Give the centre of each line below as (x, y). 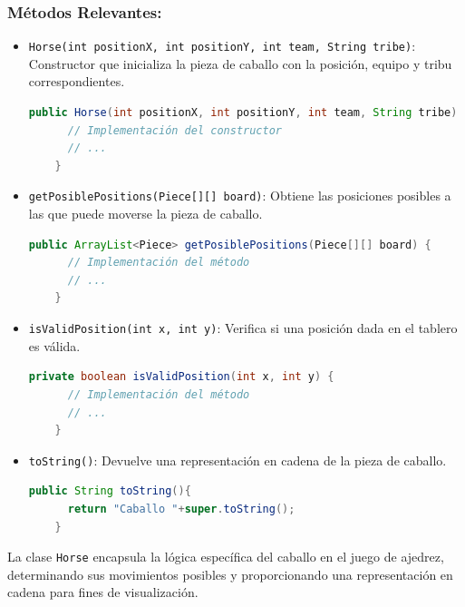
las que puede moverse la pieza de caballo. (145, 214)
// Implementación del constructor (174, 130)
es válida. (54, 345)
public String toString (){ (110, 491)
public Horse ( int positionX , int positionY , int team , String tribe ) (243, 113)
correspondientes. (77, 81)
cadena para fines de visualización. (103, 592)
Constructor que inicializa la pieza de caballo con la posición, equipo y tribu (240, 63)
